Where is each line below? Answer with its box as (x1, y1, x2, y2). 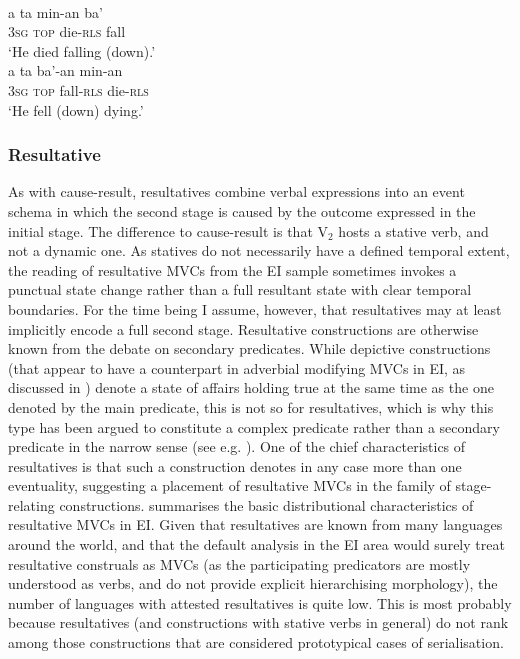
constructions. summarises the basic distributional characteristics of (59, 494, 474, 515)
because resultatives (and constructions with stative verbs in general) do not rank (8, 612, 509, 633)
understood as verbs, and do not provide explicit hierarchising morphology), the (8, 573, 498, 594)
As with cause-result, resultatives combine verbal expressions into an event (8, 181, 465, 202)
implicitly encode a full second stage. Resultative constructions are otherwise (8, 318, 479, 339)
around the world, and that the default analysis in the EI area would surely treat (8, 534, 505, 555)
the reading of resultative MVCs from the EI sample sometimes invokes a (8, 259, 457, 280)
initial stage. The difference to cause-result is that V (8, 220, 329, 241)
